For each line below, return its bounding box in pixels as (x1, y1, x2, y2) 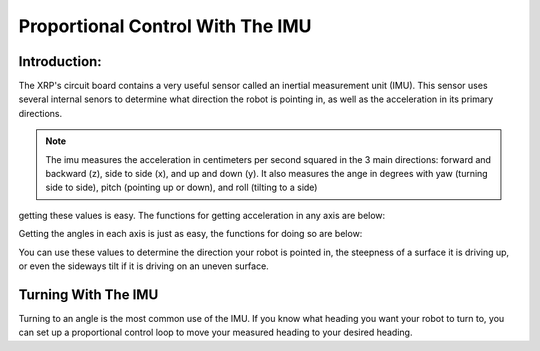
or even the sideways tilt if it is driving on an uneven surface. (18, 260, 269, 272)
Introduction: (18, 53, 102, 70)
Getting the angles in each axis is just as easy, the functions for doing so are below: (18, 228, 363, 240)
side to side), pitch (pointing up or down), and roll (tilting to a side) (45, 181, 318, 194)
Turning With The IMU (18, 286, 159, 303)
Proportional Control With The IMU (18, 15, 312, 37)
